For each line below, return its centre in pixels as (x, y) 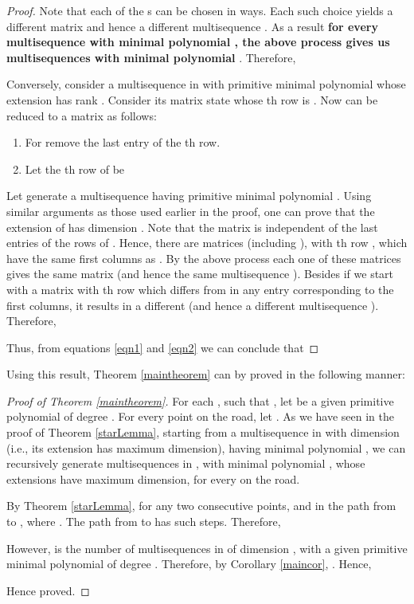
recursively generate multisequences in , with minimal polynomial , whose (186, 463)
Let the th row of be (75, 169)
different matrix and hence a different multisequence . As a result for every (192, 26)
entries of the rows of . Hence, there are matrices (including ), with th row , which (207, 243)
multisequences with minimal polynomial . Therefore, (151, 57)
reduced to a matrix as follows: (82, 115)
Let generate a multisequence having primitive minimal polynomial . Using (189, 196)
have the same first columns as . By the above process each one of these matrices (204, 258)
